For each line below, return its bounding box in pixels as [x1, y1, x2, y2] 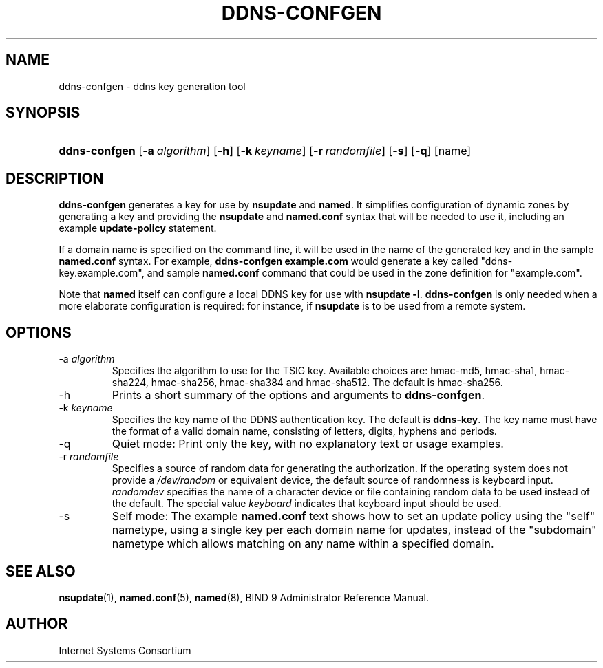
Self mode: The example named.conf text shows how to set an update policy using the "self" [112, 509, 595, 524]
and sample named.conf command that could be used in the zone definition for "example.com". [147, 267, 582, 279]
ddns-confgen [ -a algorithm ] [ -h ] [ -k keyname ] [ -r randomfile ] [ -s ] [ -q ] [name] [59, 144, 472, 158]
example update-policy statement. [59, 222, 217, 235]
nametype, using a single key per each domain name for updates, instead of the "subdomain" [112, 523, 597, 537]
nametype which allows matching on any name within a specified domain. [112, 537, 494, 551]
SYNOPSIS [6, 104, 81, 122]
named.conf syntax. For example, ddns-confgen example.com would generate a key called [59, 255, 478, 268]
